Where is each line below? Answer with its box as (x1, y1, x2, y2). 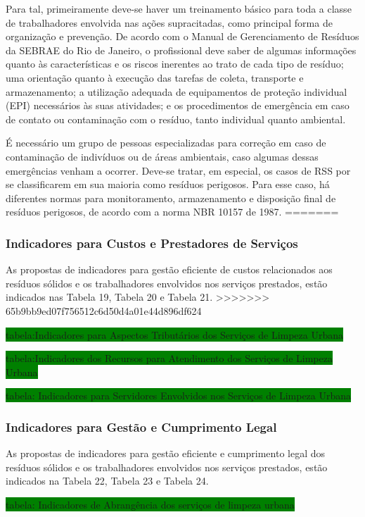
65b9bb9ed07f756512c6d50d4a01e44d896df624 (6, 303, 202, 318)
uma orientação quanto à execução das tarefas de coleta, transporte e (6, 70, 304, 85)
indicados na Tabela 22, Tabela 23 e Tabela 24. (6, 473, 209, 488)
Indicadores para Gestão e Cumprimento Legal (6, 418, 277, 435)
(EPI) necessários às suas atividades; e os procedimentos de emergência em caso (6, 98, 350, 113)
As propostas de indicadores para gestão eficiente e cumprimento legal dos (6, 446, 326, 461)
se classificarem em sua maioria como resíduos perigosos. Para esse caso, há (6, 177, 330, 192)
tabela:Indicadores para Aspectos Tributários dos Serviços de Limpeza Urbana (6, 327, 344, 342)
